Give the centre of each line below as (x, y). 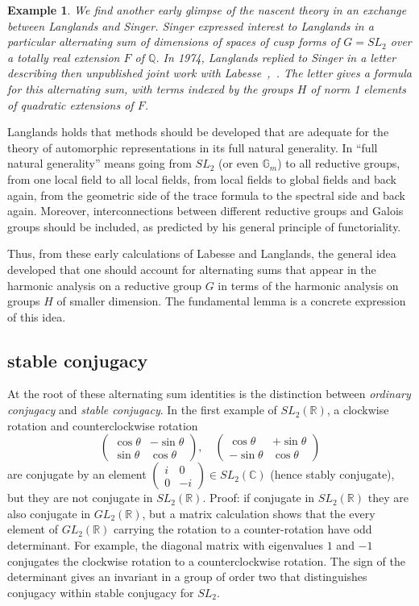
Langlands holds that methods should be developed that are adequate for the (198, 132)
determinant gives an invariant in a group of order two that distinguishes (187, 577)
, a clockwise (358, 410)
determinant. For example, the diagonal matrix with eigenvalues (166, 545)
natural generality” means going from (100, 163)
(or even (239, 163)
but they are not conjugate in (80, 498)
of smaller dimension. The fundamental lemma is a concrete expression (231, 301)
